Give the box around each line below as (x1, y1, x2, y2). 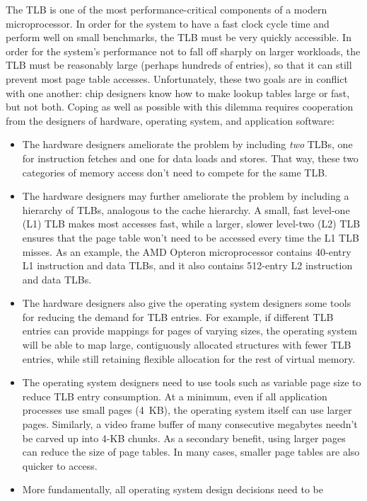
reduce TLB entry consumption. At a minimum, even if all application (22, 388, 327, 403)
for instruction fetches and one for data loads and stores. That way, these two (22, 150, 359, 165)
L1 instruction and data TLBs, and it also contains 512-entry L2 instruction (22, 258, 353, 273)
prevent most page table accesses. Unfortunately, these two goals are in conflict (6, 71, 348, 86)
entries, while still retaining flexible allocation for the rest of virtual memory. (22, 351, 356, 366)
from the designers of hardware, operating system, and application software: (6, 113, 334, 128)
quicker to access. (22, 458, 98, 473)
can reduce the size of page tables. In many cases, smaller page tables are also (22, 444, 360, 459)
